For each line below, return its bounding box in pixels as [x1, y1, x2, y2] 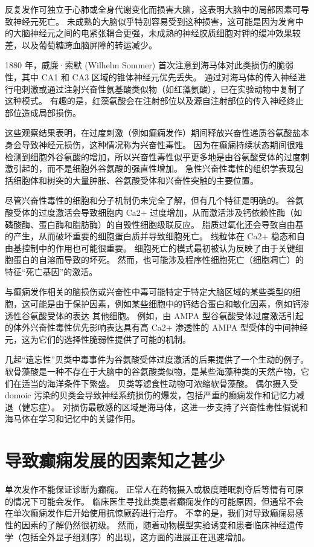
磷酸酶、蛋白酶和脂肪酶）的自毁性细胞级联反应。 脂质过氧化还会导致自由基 [5, 218, 304, 230]
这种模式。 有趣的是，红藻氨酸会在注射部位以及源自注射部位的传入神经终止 [5, 94, 304, 107]
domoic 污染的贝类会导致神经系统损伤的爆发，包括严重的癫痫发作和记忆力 [5, 389, 296, 401]
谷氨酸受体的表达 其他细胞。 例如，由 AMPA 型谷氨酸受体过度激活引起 [21, 309, 304, 322]
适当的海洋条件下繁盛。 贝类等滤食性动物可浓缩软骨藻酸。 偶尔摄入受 [21, 377, 298, 389]
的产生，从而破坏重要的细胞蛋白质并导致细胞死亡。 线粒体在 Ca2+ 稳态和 [5, 230, 296, 242]
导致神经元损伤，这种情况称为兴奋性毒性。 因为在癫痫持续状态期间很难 [21, 138, 304, 151]
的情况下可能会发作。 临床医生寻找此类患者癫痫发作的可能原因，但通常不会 [5, 494, 304, 507]
